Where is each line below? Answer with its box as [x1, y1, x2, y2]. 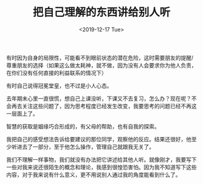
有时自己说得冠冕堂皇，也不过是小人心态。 [6, 82, 112, 89]
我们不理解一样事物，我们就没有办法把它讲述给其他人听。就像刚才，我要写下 [6, 156, 197, 163]
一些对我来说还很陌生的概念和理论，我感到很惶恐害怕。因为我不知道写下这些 [6, 163, 197, 171]
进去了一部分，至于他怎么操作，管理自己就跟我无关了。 [16, 143, 155, 150]
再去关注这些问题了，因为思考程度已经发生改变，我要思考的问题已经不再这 [11, 102, 197, 109]
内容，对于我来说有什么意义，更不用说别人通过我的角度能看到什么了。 [6, 171, 181, 178]
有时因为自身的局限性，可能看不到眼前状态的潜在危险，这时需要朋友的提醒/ [6, 54, 194, 61]
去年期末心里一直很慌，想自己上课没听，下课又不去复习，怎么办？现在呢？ [6, 95, 192, 102]
